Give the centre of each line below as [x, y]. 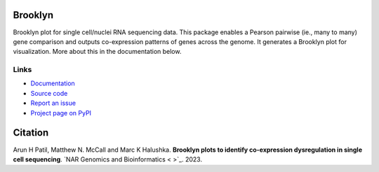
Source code [49, 93]
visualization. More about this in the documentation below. [97, 52]
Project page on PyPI [61, 113]
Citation [31, 133]
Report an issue [53, 103]
